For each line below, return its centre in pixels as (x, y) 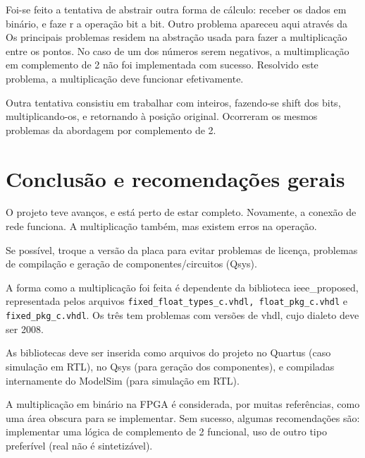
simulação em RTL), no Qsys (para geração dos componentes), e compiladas (170, 366)
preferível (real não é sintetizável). (79, 445)
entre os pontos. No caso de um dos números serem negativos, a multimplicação (178, 50)
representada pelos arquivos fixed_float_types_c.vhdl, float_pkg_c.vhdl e (177, 301)
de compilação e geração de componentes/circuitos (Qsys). (131, 264)
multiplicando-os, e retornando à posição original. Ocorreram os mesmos (162, 116)
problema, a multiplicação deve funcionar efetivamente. (125, 78)
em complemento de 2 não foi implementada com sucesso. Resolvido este (162, 65)
